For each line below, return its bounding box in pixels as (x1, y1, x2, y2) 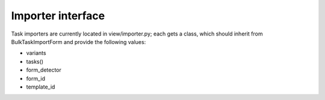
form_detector (26, 66, 61, 73)
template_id (26, 83, 55, 90)
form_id (26, 75, 45, 82)
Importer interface (11, 9, 105, 22)
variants (26, 49, 46, 57)
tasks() (26, 58, 44, 65)
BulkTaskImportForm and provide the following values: (11, 38, 146, 45)
